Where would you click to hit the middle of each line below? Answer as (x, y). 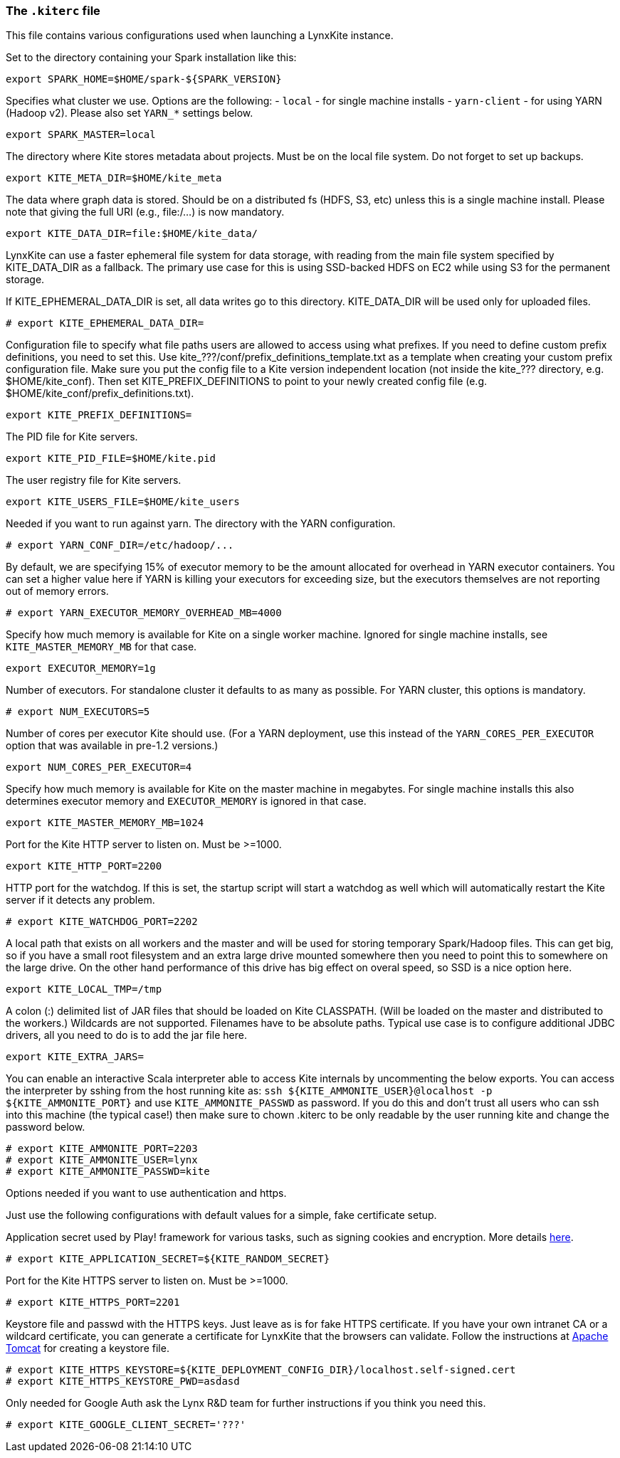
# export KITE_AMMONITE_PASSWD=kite (108, 1172)
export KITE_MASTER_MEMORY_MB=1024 (105, 823)
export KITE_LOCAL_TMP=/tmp (84, 989)
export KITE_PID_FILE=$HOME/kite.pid (111, 459)
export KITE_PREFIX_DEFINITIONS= (99, 415)
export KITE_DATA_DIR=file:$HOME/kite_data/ (132, 234)
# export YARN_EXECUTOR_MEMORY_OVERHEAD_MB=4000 (144, 613)
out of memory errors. (57, 591)
